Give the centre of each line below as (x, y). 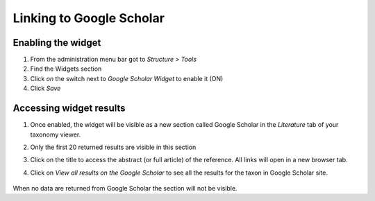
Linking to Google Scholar (89, 18)
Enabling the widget (57, 43)
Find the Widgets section (66, 69)
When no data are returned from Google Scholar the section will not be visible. (125, 189)
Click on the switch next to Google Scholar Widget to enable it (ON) (127, 78)
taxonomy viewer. (56, 134)
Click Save (45, 88)
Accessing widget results (69, 108)
